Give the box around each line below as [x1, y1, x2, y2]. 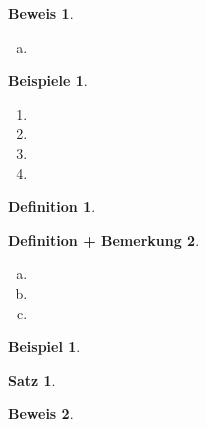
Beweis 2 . [8, 403, 74, 424]
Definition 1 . [8, 196, 96, 217]
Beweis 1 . [8, 3, 74, 23]
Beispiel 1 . [8, 336, 81, 357]
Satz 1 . [8, 369, 56, 390]
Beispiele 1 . [8, 70, 88, 91]
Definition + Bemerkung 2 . [8, 229, 200, 250]
